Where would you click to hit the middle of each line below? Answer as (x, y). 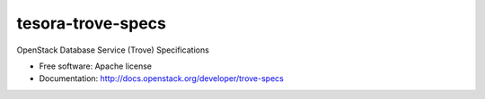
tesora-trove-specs (91, 23)
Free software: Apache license (96, 66)
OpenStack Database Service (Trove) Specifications (113, 50)
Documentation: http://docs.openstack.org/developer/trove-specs (162, 78)
